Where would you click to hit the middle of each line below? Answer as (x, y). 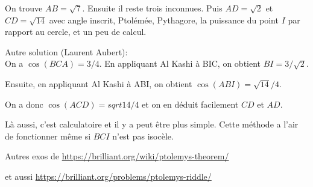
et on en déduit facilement (190, 104)
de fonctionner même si (48, 136)
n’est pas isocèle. (143, 136)
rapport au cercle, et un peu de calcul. (76, 32)
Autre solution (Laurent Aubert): (66, 51)
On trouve (24, 8)
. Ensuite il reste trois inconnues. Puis (152, 8)
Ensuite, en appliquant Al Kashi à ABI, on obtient (99, 83)
